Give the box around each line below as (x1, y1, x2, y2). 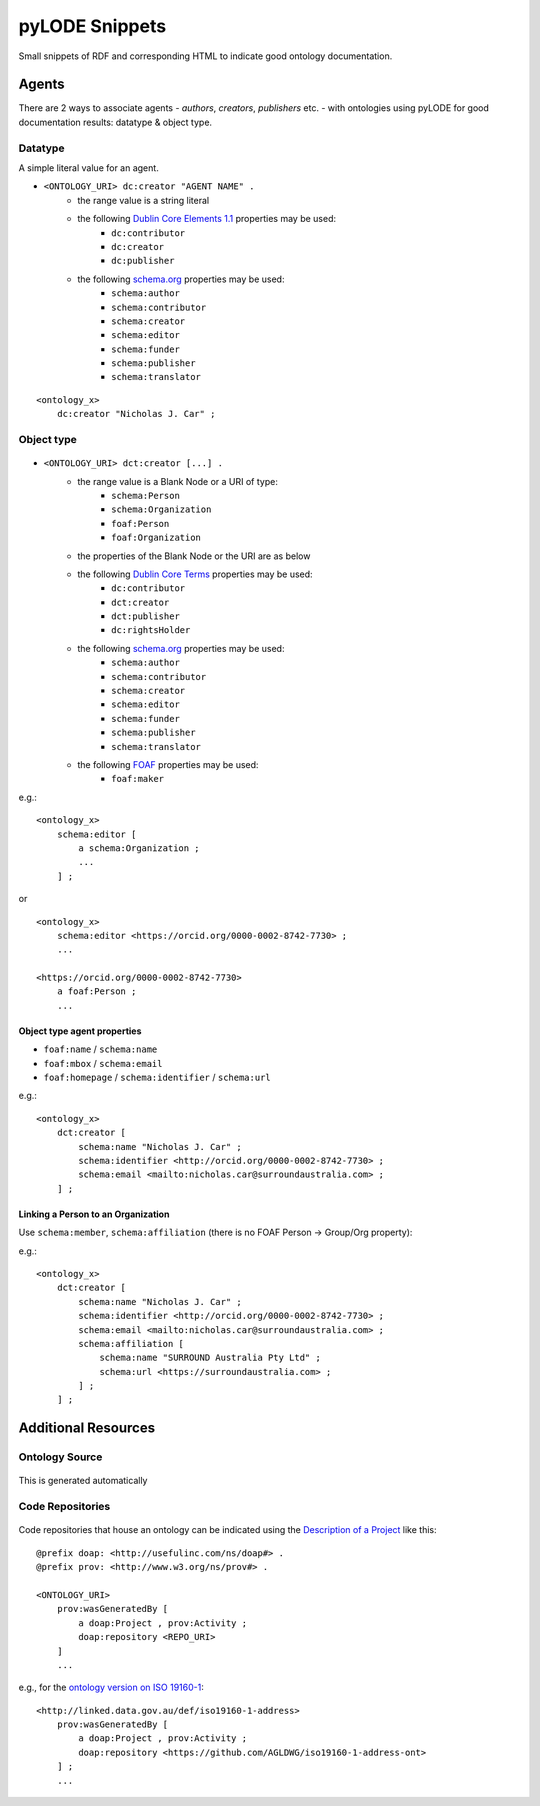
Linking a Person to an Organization (18, 1208, 170, 1220)
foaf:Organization (111, 532, 202, 544)
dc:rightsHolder (111, 625, 191, 636)
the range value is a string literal (77, 194, 210, 206)
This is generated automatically (18, 1475, 148, 1487)
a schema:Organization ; (78, 842, 200, 854)
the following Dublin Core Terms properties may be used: (77, 568, 314, 580)
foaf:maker (111, 773, 165, 785)
